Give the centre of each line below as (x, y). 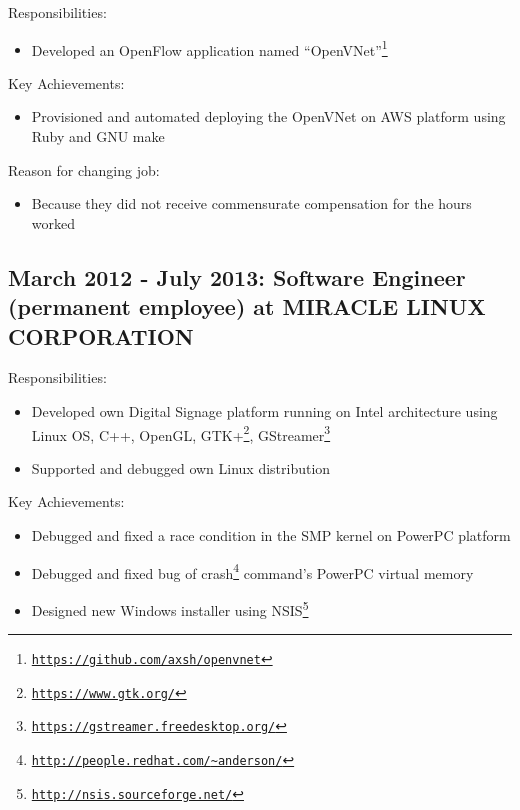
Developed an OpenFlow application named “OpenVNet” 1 (209, 48)
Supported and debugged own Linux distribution (181, 467)
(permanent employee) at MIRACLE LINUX (247, 306)
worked (53, 222)
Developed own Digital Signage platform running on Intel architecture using (264, 410)
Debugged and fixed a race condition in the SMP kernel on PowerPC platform (271, 535)
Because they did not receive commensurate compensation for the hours (251, 203)
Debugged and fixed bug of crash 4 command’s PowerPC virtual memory (252, 571)
